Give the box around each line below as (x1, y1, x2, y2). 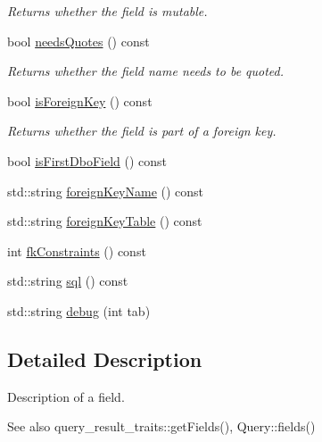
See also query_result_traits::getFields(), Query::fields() (7, 417, 316, 436)
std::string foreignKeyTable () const (7, 212, 202, 230)
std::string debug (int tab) (7, 301, 151, 320)
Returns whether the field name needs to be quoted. (7, 62, 285, 80)
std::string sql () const (7, 271, 128, 290)
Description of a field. (7, 387, 125, 405)
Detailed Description (7, 345, 202, 372)
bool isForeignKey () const (7, 91, 153, 110)
